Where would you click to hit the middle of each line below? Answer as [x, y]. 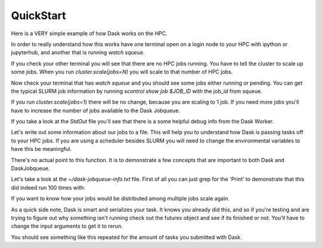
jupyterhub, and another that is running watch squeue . [78, 52]
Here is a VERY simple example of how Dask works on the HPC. [89, 33]
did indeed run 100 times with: [48, 187]
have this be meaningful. [41, 149]
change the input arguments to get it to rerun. [67, 226]
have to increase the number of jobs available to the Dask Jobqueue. [95, 110]
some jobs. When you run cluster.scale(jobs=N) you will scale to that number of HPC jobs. [122, 72]
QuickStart [38, 15]
